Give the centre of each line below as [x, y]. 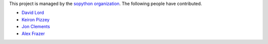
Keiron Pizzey [35, 19]
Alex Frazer [33, 33]
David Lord [33, 13]
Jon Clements [36, 27]
